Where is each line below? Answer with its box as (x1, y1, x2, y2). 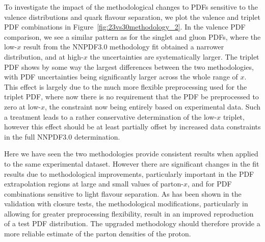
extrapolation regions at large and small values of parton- (4, 178, 183, 189)
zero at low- (4, 101, 41, 112)
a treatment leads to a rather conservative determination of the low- (4, 111, 217, 122)
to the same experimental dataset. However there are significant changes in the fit (4, 158, 259, 169)
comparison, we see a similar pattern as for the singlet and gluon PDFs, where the (4, 31, 261, 42)
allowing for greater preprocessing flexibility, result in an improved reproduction (4, 208, 254, 219)
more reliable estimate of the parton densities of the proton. (4, 228, 191, 239)
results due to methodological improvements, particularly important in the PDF (4, 168, 254, 179)
